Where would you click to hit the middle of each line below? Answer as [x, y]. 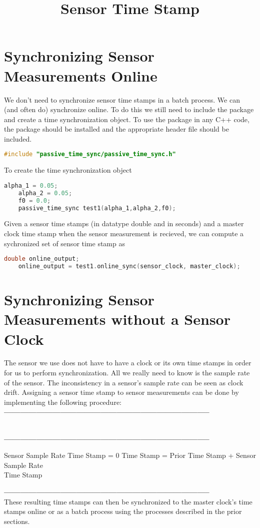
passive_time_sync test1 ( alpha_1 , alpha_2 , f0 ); [97, 208]
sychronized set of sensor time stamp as [64, 243]
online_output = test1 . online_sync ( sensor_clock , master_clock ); [129, 267]
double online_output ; [42, 259]
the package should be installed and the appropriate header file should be [116, 129]
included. [18, 138]
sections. [17, 521]
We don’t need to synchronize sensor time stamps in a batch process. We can [122, 99]
